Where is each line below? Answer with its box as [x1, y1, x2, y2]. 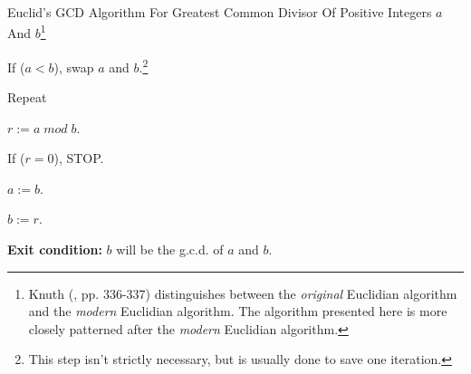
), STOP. [53, 149, 104, 168]
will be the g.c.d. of [116, 240, 224, 259]
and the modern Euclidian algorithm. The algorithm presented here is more [28, 302, 447, 321]
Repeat [7, 88, 47, 107]
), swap [53, 57, 94, 76]
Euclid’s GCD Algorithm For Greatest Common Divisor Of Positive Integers [7, 3, 432, 21]
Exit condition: [7, 240, 102, 259]
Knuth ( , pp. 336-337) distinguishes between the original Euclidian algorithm [28, 283, 457, 302]
